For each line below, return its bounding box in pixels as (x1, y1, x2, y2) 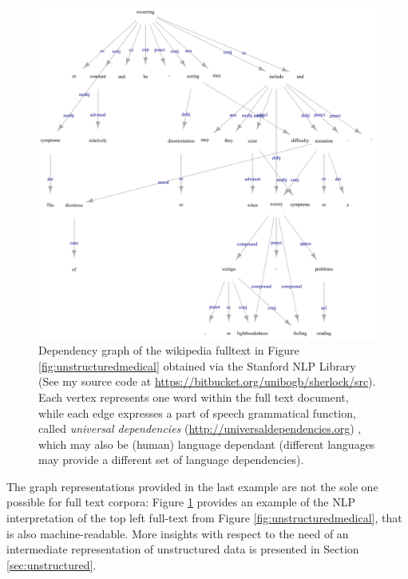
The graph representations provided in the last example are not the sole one (6, 478, 378, 494)
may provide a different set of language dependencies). (38, 451, 304, 468)
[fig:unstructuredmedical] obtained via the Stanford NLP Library (38, 357, 356, 374)
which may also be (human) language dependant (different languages (38, 435, 375, 452)
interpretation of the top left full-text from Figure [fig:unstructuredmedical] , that (6, 510, 402, 526)
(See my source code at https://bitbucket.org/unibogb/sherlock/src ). (38, 373, 376, 390)
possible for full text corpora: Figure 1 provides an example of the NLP (6, 494, 355, 510)
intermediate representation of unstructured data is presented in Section (6, 541, 359, 557)
